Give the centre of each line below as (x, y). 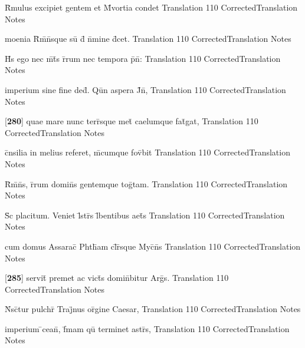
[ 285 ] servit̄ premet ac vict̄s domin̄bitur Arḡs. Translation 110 (117, 278)
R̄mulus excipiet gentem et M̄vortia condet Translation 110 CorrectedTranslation (151, 7)
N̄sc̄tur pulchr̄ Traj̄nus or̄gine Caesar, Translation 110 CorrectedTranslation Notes (153, 309)
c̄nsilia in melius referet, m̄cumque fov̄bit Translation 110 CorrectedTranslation (147, 152)
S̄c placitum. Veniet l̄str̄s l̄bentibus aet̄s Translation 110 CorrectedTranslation (145, 215)
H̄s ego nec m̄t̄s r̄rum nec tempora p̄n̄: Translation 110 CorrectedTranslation (143, 58)
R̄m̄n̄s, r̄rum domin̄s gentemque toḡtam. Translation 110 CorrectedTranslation (146, 183)
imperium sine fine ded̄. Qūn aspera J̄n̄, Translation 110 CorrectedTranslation (145, 89)
